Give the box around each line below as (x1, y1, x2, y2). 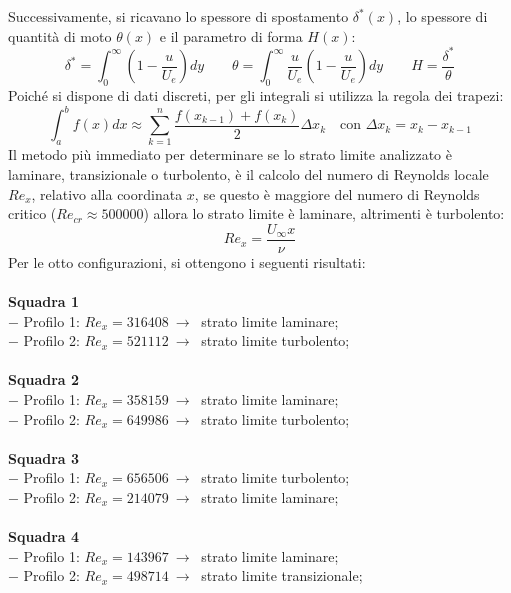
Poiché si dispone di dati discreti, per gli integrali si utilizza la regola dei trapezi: (8, 84, 504, 105)
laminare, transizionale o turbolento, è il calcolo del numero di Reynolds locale (8, 163, 489, 184)
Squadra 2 (8, 369, 80, 390)
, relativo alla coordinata (31, 183, 183, 204)
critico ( (8, 203, 57, 224)
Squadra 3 (8, 447, 80, 468)
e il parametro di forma (159, 25, 303, 46)
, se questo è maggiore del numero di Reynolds (194, 183, 480, 204)
